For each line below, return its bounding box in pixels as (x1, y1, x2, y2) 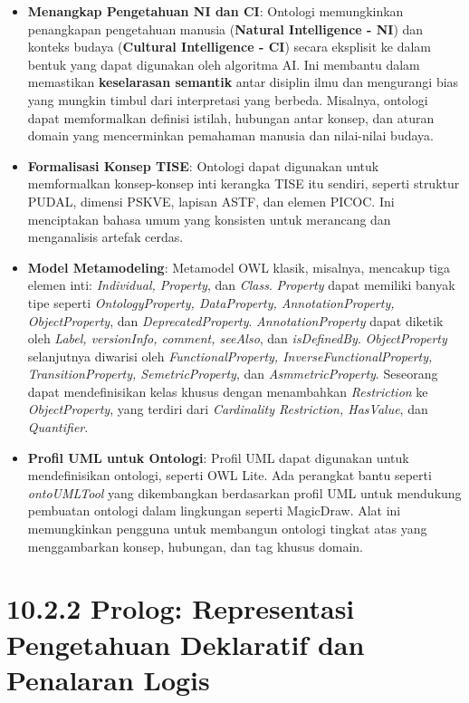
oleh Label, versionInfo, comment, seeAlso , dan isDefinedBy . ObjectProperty (27, 329, 447, 348)
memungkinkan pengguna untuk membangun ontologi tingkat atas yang (27, 519, 427, 538)
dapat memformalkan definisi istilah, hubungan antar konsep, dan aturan (27, 108, 435, 127)
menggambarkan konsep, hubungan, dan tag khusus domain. (27, 536, 363, 555)
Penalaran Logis (6, 660, 210, 698)
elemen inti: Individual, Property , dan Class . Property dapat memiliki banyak (27, 275, 455, 294)
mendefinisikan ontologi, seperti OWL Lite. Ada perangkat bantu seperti (27, 466, 432, 485)
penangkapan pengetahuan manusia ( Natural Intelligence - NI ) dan (27, 19, 424, 38)
